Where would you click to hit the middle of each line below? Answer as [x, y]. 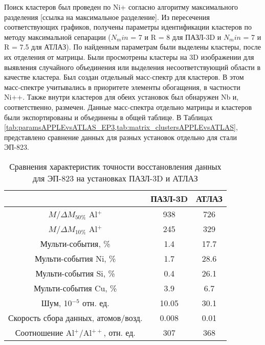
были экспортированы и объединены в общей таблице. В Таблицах [108, 117]
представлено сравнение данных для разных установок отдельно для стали [120, 137]
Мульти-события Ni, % [75, 258]
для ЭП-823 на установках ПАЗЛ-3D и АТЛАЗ [115, 178]
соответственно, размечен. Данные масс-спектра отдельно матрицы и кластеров [128, 107]
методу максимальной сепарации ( [58, 37]
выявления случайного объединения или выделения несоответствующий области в [132, 67]
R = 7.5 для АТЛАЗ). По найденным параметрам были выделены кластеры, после [133, 47]
